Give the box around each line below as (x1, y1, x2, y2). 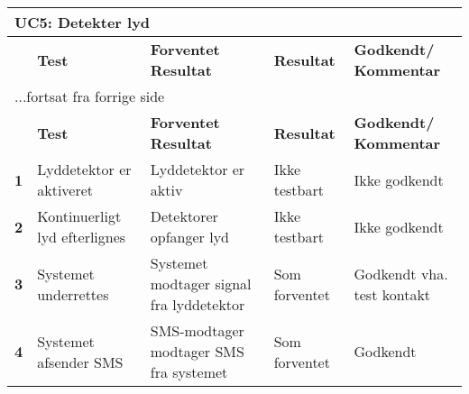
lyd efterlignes (37, 226, 126, 247)
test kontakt (354, 283, 431, 305)
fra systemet (150, 362, 228, 382)
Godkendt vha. (354, 262, 448, 284)
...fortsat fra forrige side (14, 86, 165, 106)
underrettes (37, 283, 109, 305)
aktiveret (37, 179, 94, 200)
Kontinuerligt (37, 206, 122, 226)
